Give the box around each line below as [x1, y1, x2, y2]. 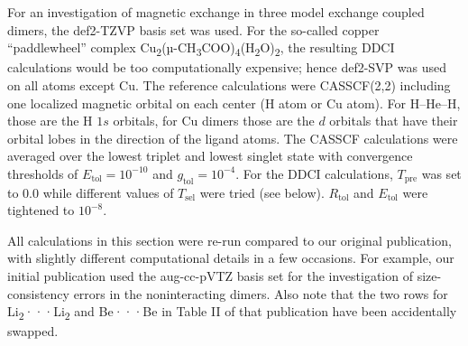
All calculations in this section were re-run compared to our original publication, [7, 230, 452, 249]
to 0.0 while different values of [7, 182, 174, 201]
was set [421, 164, 462, 182]
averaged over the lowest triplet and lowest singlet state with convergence [7, 146, 413, 165]
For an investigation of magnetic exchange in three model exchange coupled [7, 3, 425, 21]
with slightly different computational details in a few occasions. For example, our [7, 248, 454, 267]
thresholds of [7, 164, 78, 182]
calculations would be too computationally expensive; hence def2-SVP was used [7, 58, 447, 77]
